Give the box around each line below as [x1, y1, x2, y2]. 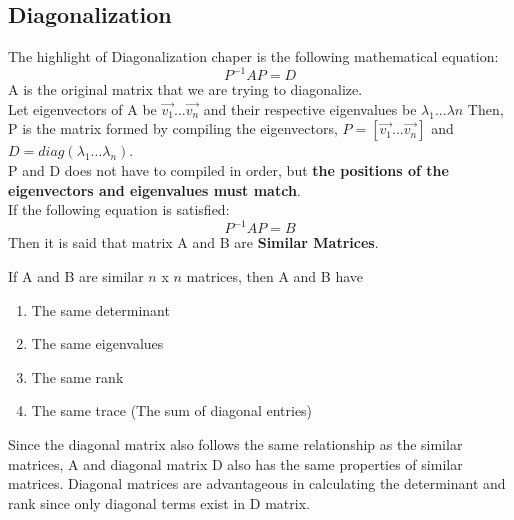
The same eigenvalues [31, 333, 164, 354]
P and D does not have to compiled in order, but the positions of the [8, 160, 449, 181]
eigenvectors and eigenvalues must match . [8, 179, 301, 200]
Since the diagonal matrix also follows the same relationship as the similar [8, 433, 463, 454]
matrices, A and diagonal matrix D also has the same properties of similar [8, 453, 463, 474]
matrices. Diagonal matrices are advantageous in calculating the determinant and [8, 473, 506, 494]
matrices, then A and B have [186, 265, 363, 286]
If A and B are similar [8, 265, 144, 286]
